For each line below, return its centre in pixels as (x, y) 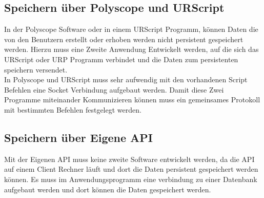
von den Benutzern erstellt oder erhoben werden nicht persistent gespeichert (124, 39)
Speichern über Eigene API (78, 137)
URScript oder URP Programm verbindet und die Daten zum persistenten (121, 59)
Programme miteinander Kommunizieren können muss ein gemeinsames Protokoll (132, 100)
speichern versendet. (36, 69)
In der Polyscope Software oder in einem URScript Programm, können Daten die (131, 29)
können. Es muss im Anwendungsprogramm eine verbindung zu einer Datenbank (131, 179)
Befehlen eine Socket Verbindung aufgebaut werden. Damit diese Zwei (114, 89)
